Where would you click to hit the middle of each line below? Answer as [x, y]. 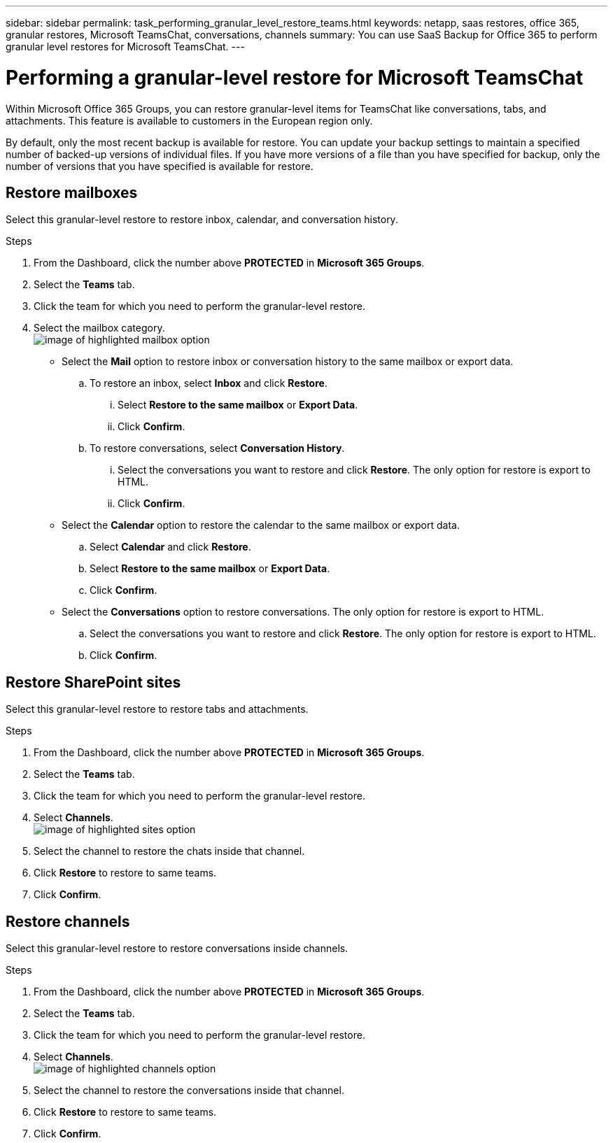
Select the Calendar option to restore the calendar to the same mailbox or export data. [261, 525]
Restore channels [68, 921]
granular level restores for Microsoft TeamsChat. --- [125, 47]
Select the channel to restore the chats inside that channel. [169, 851]
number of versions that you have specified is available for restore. [160, 166]
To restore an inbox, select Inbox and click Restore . [209, 383]
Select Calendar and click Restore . [170, 547]
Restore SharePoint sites [93, 682]
